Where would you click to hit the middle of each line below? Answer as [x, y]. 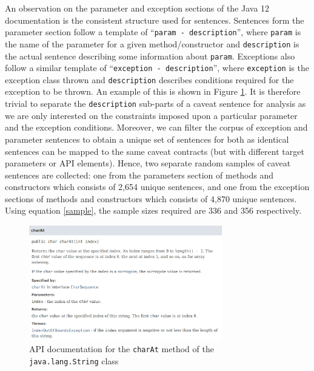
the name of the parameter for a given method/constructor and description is [152, 43]
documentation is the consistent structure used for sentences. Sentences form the [155, 20]
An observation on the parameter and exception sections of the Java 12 [137, 8]
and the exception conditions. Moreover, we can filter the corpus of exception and [156, 127]
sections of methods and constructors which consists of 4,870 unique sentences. [151, 198]
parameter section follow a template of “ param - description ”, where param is [153, 32]
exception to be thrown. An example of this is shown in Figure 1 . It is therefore [153, 91]
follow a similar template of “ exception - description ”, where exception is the [157, 68]
